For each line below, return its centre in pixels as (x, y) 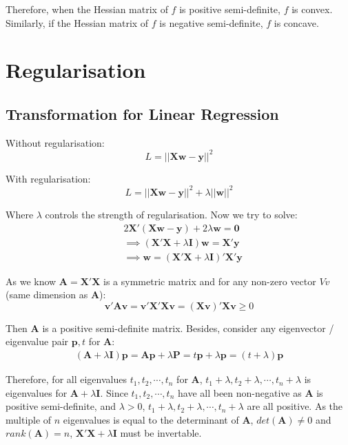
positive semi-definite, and (61, 406)
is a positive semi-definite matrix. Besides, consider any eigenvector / (188, 328)
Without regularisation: (55, 142)
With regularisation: (48, 178)
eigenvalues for (37, 392)
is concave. (296, 22)
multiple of (29, 419)
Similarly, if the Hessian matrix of (77, 22)
